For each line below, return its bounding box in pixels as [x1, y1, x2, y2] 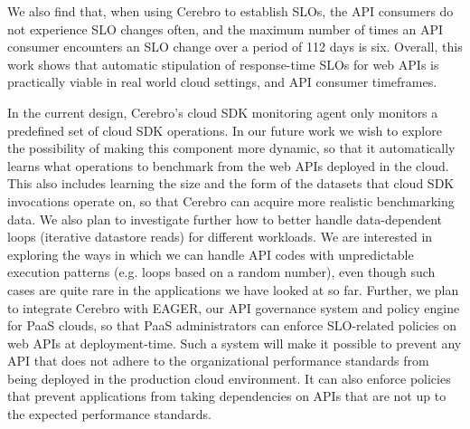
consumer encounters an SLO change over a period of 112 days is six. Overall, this [7, 37, 463, 56]
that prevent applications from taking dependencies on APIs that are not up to [7, 386, 446, 405]
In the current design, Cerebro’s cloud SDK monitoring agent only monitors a [7, 102, 438, 121]
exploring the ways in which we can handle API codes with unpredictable [7, 244, 414, 263]
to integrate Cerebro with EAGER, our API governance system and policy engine [7, 298, 460, 317]
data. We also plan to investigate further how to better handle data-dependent [7, 209, 442, 228]
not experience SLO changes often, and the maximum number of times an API [7, 19, 444, 38]
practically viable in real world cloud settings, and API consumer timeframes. [7, 72, 437, 91]
